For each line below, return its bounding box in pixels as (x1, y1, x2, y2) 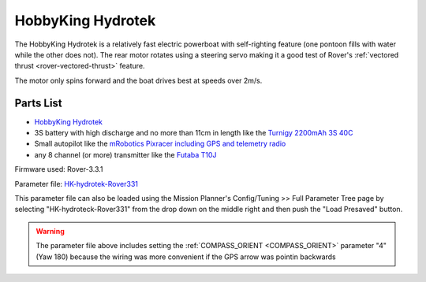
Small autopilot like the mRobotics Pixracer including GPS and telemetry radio (34, 139, 286, 149)
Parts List (14, 96, 62, 109)
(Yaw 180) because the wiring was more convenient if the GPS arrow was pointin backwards (35, 252, 336, 262)
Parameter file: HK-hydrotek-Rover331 (14, 179, 138, 188)
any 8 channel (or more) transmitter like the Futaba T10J (34, 150, 217, 159)
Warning (35, 226, 65, 236)
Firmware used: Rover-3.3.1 (14, 165, 103, 174)
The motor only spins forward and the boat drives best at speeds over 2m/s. (14, 76, 263, 85)
